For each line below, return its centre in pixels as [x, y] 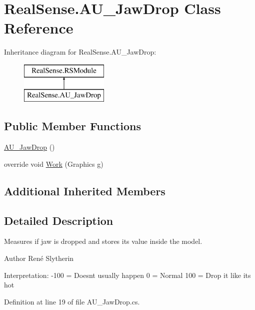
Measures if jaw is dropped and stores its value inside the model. [103, 241]
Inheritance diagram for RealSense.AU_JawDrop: [80, 52]
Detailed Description [59, 220]
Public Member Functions [72, 126]
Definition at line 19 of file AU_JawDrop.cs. [72, 301]
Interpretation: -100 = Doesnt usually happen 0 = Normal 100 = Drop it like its [127, 275]
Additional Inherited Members [85, 191]
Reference [39, 28]
